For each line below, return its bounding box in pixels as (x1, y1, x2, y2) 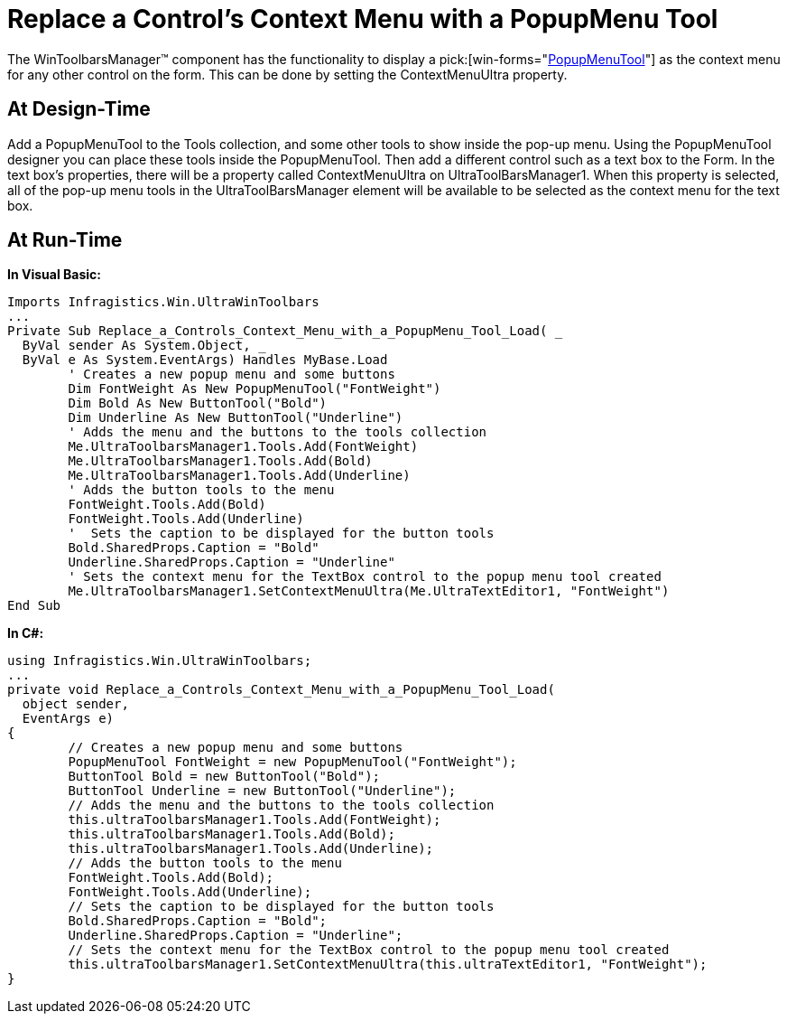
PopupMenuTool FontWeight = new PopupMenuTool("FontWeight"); (68, 754, 517, 770)
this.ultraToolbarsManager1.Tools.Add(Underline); (68, 841, 434, 857)
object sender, (22, 697, 129, 712)
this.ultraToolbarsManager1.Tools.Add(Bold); (68, 827, 395, 842)
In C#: (7, 625, 44, 642)
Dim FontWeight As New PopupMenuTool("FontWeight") (68, 381, 441, 397)
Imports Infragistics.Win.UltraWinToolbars (7, 295, 319, 310)
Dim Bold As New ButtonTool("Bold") (68, 396, 328, 411)
